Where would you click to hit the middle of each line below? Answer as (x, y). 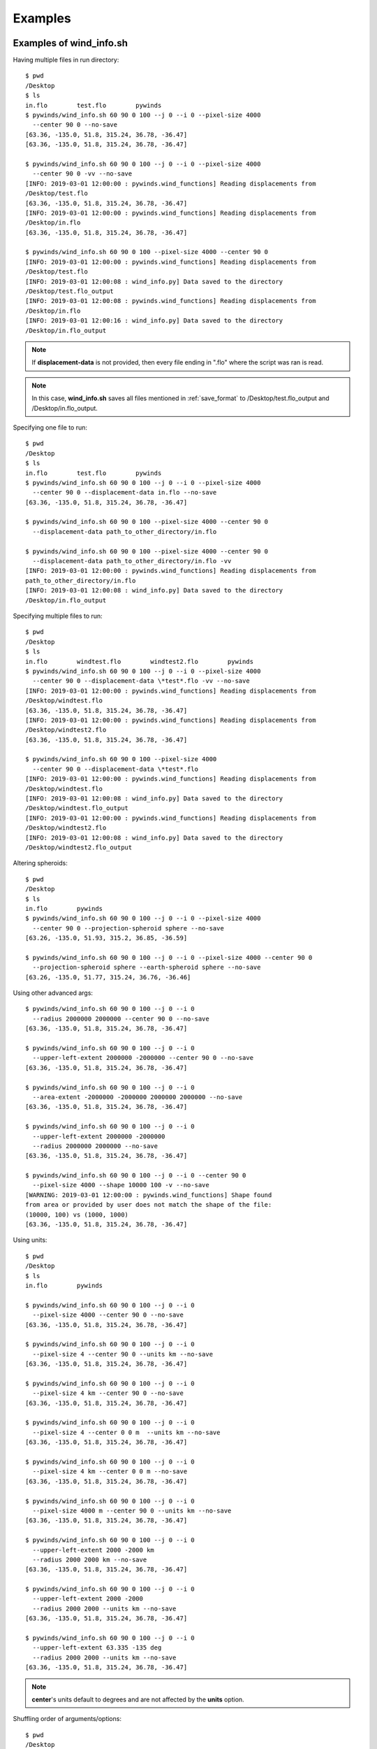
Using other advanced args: (53, 993)
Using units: (30, 1240)
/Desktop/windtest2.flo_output (79, 847)
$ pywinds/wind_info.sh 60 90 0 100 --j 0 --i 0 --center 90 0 (136, 1176)
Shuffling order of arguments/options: (67, 1719)
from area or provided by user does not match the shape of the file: (149, 1205)
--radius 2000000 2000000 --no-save (95, 1146)
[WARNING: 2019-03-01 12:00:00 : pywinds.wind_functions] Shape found (149, 1195)
